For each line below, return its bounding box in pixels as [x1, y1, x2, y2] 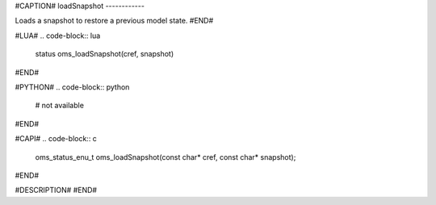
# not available [35, 101, 85, 111]
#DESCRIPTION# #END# [15, 186, 97, 195]
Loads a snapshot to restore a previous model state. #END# [15, 16, 214, 26]
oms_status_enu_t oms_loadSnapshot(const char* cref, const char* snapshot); [35, 152, 296, 161]
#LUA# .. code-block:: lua [15, 31, 101, 40]
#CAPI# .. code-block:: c [15, 134, 97, 144]
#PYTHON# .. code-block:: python [15, 82, 130, 92]
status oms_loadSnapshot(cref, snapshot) [35, 49, 174, 59]
